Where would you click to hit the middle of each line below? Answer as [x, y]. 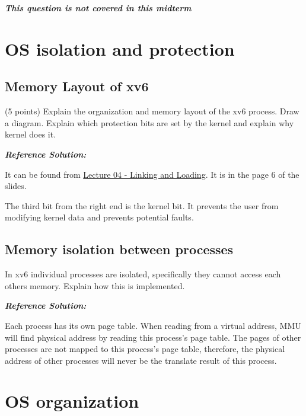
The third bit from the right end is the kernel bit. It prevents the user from [142, 205]
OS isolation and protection [120, 48]
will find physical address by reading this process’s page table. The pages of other [153, 337]
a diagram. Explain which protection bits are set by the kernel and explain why [149, 122]
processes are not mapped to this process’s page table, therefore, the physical [145, 349]
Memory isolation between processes [119, 249]
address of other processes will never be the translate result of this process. [141, 360]
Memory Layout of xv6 [77, 86]
